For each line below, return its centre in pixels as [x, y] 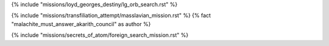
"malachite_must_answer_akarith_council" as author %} [81, 24]
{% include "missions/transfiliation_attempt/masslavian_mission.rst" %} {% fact [111, 16]
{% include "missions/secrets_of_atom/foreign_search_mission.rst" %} [100, 35]
